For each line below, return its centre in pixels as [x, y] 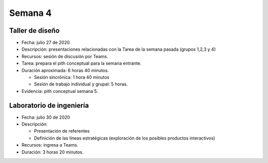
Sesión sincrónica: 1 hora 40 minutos [72, 78]
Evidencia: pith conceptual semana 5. [60, 91]
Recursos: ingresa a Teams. [50, 145]
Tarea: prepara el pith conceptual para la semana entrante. [81, 63]
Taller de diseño [34, 31]
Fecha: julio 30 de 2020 [46, 117]
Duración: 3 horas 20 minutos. [53, 152]
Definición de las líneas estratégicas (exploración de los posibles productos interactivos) [125, 138]
